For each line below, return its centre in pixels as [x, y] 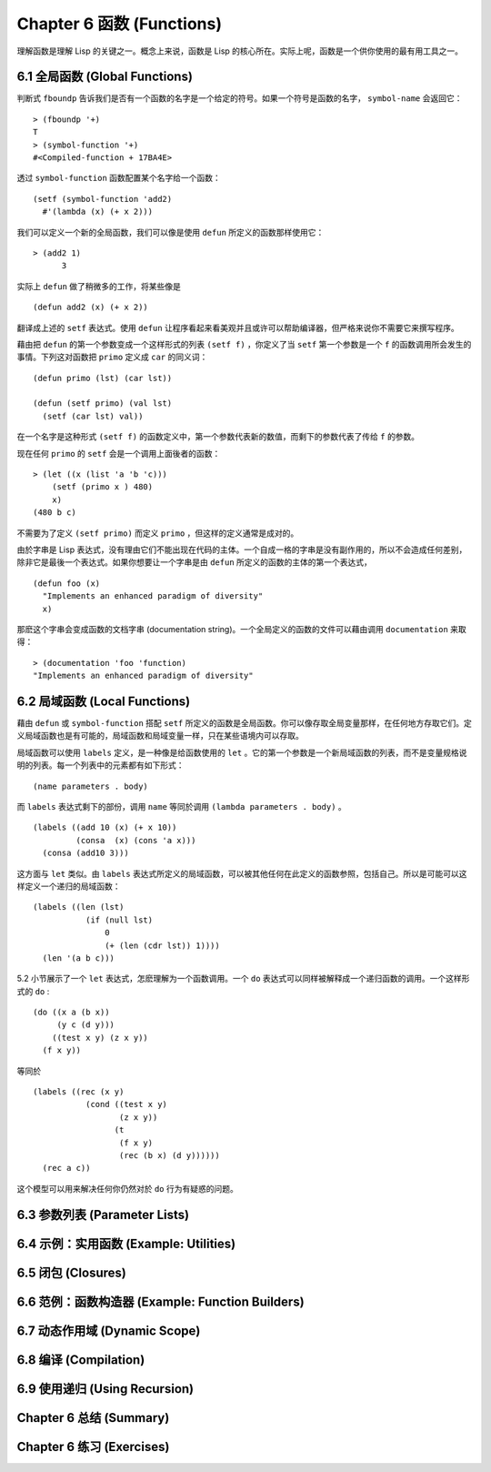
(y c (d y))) [86, 1025]
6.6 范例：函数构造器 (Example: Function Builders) [160, 1301]
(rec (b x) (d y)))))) [169, 1155]
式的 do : [33, 991]
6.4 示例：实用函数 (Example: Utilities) [126, 1243]
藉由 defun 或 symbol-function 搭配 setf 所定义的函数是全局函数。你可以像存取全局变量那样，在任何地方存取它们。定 [244, 723]
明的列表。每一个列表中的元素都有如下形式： [100, 765]
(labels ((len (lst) [79, 907]
